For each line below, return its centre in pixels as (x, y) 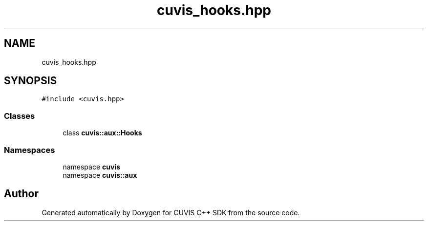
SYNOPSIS (31, 81)
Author (21, 194)
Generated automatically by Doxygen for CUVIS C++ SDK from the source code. (171, 212)
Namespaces (30, 150)
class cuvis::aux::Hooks (102, 133)
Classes (20, 116)
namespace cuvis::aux (100, 175)
